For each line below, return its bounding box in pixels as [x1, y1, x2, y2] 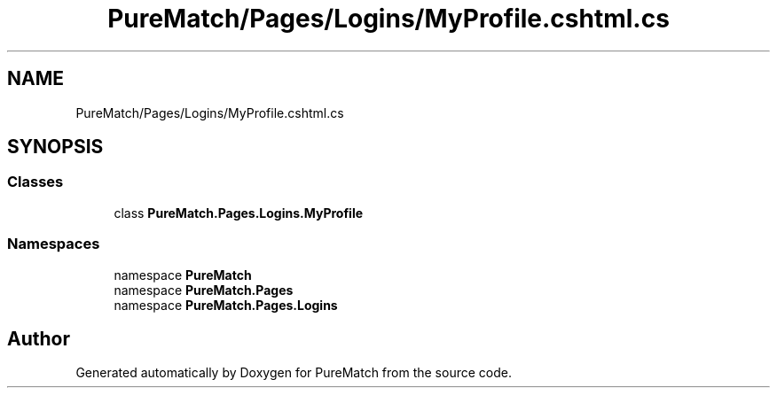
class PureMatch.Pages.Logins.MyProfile [114, 205, 364, 221]
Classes [7, 173, 64, 191]
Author [7, 327, 70, 350]
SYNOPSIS [7, 136, 104, 159]
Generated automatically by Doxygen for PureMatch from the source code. [75, 365, 512, 381]
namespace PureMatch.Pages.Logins [114, 297, 338, 313]
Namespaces [7, 235, 100, 253]
